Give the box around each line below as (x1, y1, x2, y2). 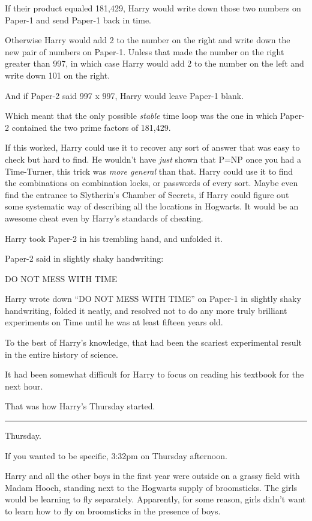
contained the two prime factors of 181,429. (11, 121, 171, 133)
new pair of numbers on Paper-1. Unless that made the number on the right (5, 45, 284, 58)
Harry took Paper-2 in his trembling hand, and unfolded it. (5, 232, 223, 244)
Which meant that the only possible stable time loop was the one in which (5, 109, 278, 122)
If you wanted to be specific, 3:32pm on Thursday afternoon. (5, 449, 227, 462)
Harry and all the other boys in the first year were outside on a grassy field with (5, 469, 300, 482)
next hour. (5, 379, 43, 392)
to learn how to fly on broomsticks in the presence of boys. (5, 505, 221, 517)
